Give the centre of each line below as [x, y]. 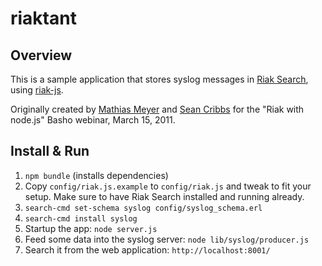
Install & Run [50, 151]
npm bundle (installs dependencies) [96, 175]
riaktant [43, 18]
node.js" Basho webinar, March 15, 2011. [93, 120]
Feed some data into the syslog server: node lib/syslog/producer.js [167, 239]
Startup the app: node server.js [91, 228]
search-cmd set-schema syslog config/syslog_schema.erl [143, 208]
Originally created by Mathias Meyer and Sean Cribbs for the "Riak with [157, 109]
